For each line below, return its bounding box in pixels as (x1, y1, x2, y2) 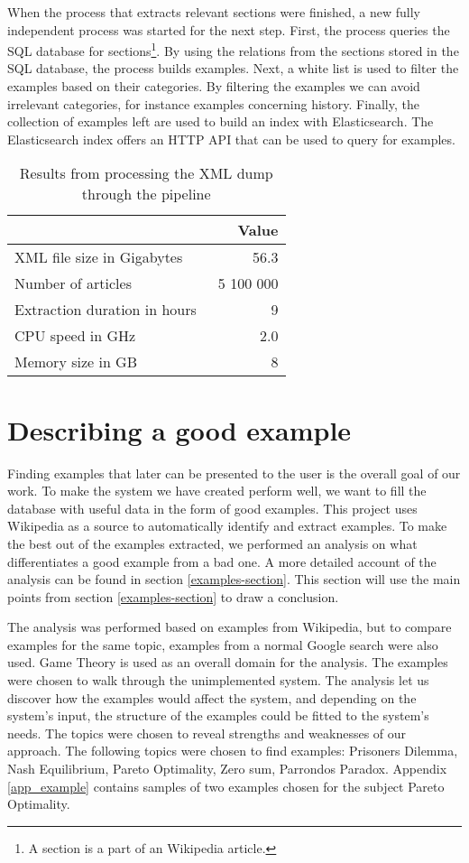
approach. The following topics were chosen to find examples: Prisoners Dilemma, (7, 741, 458, 760)
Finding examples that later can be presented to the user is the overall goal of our (7, 463, 461, 482)
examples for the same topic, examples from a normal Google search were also (7, 635, 438, 654)
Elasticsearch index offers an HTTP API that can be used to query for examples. (7, 129, 455, 148)
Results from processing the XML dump (19, 162, 273, 184)
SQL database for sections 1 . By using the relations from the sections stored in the (7, 39, 459, 60)
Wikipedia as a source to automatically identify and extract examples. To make (7, 516, 447, 535)
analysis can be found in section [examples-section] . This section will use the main (7, 570, 461, 589)
